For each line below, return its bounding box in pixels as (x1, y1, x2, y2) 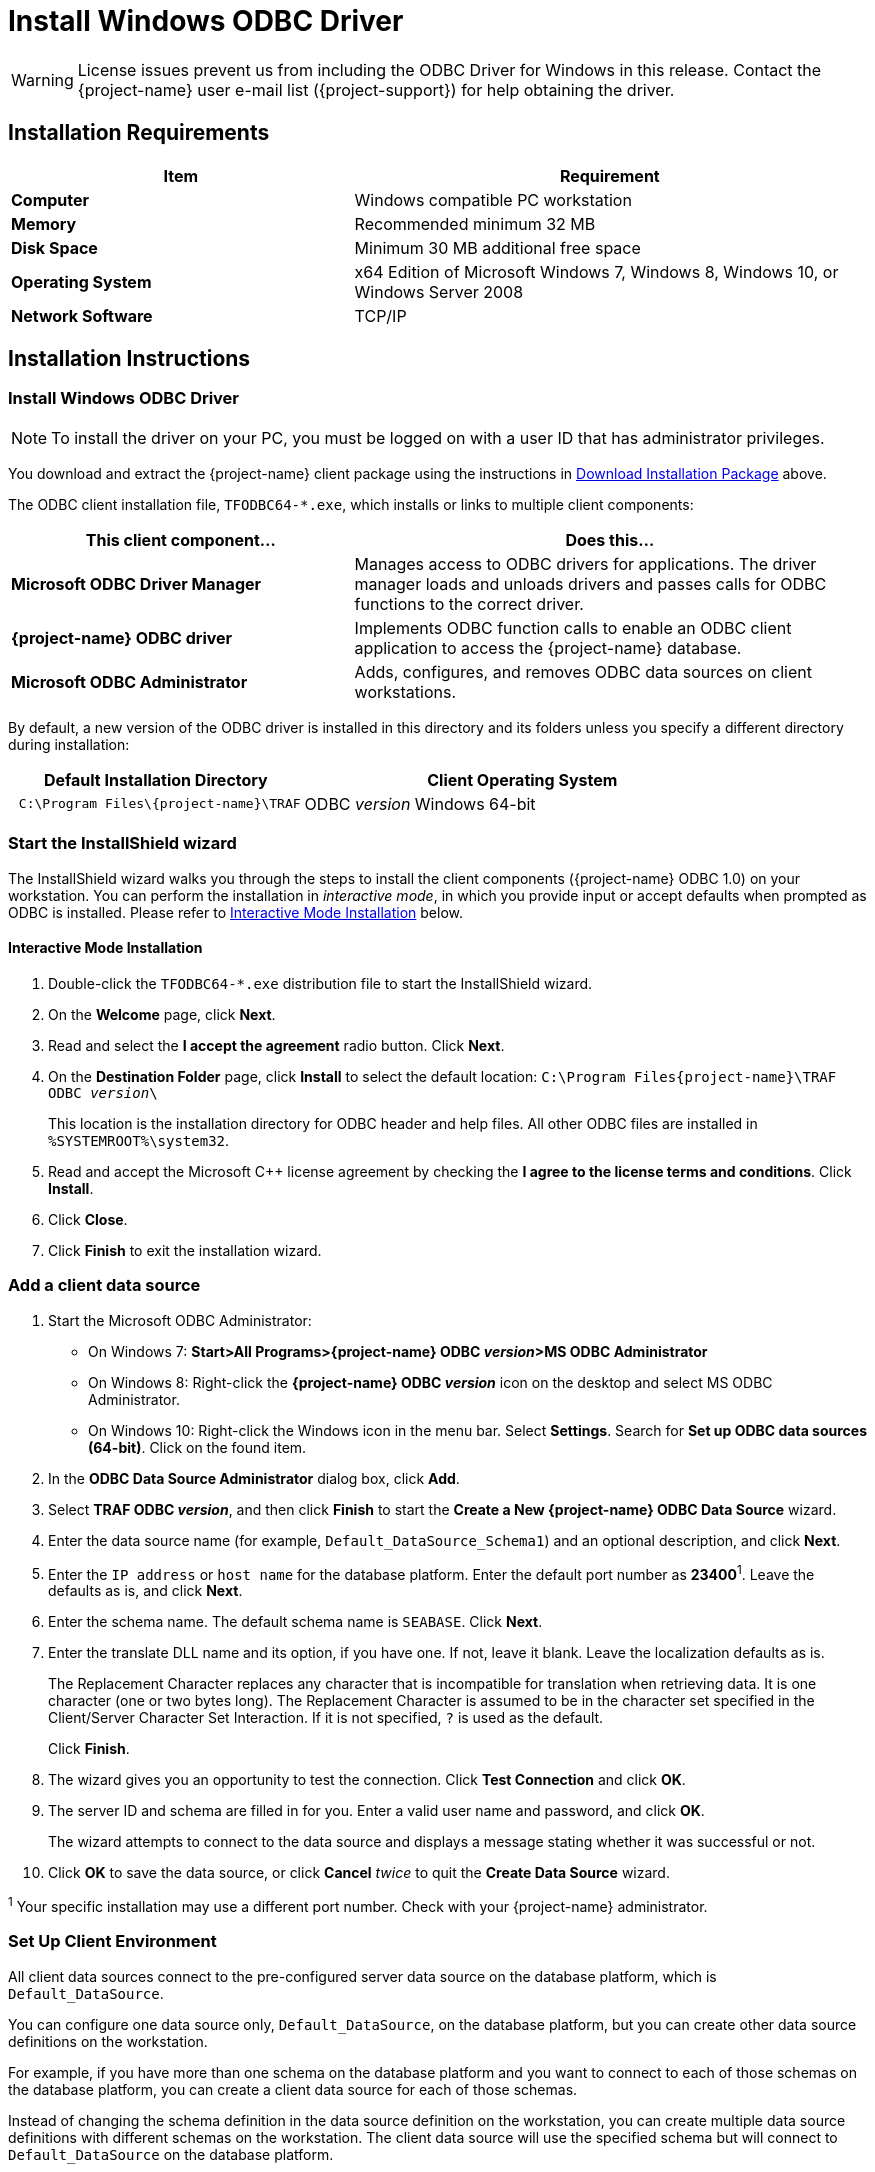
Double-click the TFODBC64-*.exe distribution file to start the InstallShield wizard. (48, 974, 593, 992)
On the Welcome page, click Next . (48, 1005, 276, 1023)
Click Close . (48, 1210, 128, 1228)
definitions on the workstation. (8, 2032, 208, 2050)
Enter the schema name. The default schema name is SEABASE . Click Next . (48, 1613, 543, 1631)
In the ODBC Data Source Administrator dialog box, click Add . (48, 1469, 460, 1487)
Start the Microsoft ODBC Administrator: (48, 1311, 312, 1329)
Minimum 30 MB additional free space (354, 237, 641, 258)
